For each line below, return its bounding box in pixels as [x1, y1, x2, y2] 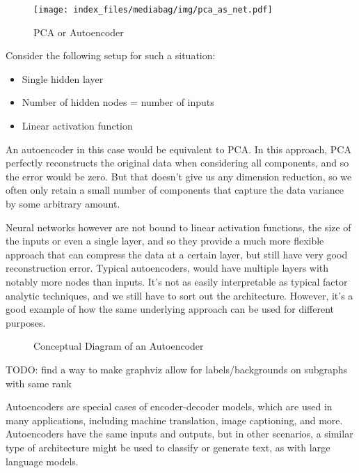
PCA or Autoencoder [33, 24, 124, 39]
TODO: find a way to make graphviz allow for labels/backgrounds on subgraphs [6, 362, 348, 376]
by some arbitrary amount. [6, 196, 120, 210]
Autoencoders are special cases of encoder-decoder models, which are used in [6, 399, 333, 414]
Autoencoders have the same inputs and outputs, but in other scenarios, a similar [6, 426, 353, 441]
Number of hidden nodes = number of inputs [22, 95, 214, 109]
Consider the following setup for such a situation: [6, 48, 216, 63]
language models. [6, 453, 79, 468]
